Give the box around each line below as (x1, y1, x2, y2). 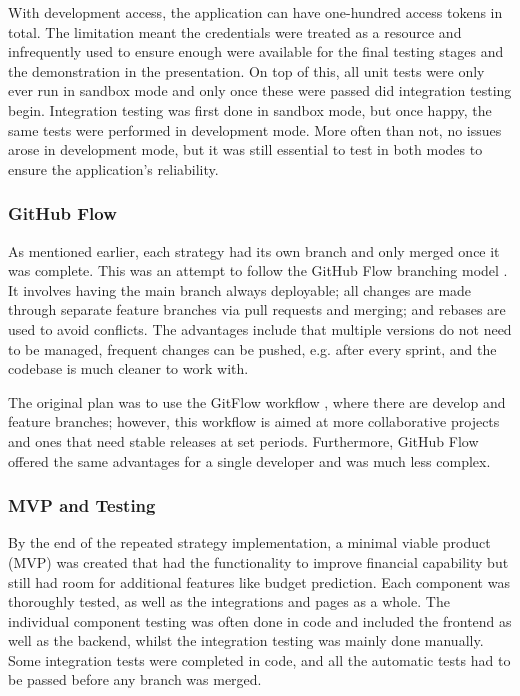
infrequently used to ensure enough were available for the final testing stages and (8, 41, 504, 62)
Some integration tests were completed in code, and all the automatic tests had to (8, 649, 511, 670)
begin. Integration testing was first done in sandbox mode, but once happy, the (8, 99, 492, 120)
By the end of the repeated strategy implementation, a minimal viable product (8, 532, 491, 553)
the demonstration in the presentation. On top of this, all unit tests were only (8, 60, 485, 81)
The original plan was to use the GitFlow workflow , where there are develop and (8, 391, 506, 412)
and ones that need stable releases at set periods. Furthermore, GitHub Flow (8, 430, 479, 451)
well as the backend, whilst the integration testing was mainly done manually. (8, 630, 484, 651)
